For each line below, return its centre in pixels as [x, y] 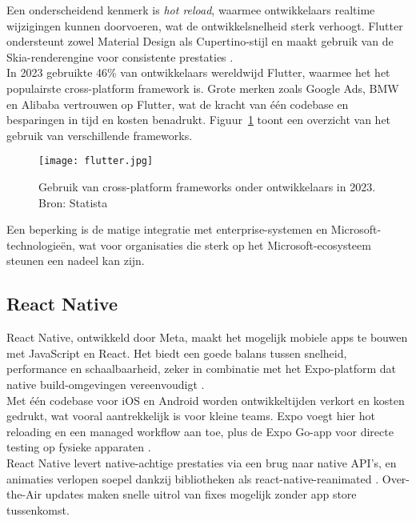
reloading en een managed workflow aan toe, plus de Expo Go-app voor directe [200, 431]
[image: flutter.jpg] [96, 161]
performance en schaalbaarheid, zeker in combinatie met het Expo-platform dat [201, 369]
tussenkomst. [38, 509]
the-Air [24, 494]
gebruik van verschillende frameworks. [100, 135]
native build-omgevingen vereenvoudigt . [106, 384]
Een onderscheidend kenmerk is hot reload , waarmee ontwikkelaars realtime [191, 10]
